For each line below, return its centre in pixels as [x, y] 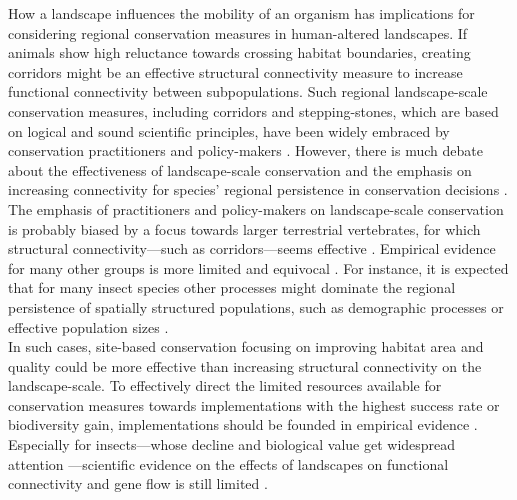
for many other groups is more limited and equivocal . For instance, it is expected [258, 267]
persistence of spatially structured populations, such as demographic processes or [256, 306]
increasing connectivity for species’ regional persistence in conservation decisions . [258, 189]
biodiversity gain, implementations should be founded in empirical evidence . [243, 424]
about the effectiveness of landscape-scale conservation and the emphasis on [240, 169]
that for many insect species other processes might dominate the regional [232, 287]
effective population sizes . [88, 326]
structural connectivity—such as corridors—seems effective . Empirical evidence [252, 248]
